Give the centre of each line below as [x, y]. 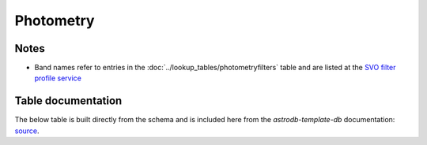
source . [27, 131]
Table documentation [68, 101]
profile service [58, 78]
